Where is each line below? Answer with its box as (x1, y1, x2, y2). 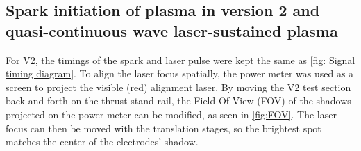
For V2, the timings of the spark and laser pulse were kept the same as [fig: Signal (6, 52, 355, 67)
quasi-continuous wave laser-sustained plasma (6, 19, 338, 41)
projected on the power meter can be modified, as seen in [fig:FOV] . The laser (6, 106, 337, 121)
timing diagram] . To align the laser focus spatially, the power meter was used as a (6, 66, 354, 81)
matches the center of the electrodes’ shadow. (6, 134, 199, 149)
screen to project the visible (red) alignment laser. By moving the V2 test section (6, 79, 351, 94)
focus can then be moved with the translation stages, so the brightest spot (6, 120, 321, 135)
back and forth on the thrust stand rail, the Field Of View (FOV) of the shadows (6, 93, 351, 108)
